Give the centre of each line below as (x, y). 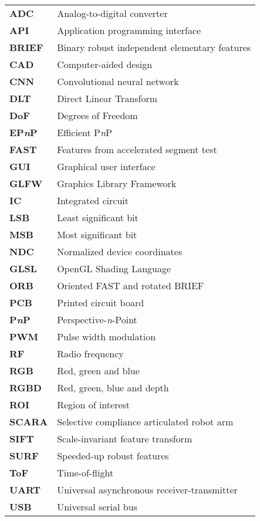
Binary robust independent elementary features (154, 47)
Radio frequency (90, 353)
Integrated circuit (93, 200)
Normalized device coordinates (120, 251)
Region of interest (94, 405)
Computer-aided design (105, 64)
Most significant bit (97, 234)
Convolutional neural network (118, 81)
